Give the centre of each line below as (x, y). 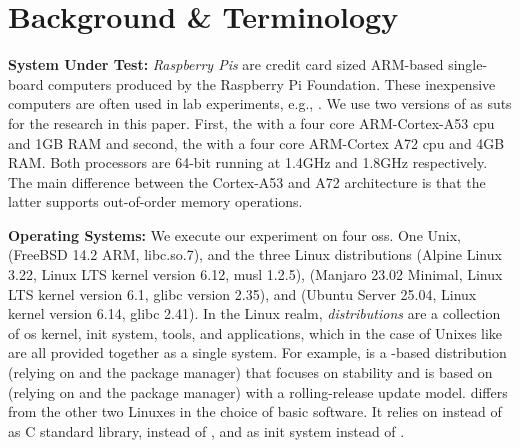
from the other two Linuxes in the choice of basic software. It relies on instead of (255, 411)
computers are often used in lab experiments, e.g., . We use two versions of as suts (260, 103)
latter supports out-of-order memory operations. (155, 201)
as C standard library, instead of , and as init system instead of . (206, 430)
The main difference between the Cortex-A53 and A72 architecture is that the (247, 181)
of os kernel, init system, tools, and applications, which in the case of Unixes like (255, 332)
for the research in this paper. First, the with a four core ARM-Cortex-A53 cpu (251, 122)
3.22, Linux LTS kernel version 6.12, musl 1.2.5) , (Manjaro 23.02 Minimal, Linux (255, 274)
